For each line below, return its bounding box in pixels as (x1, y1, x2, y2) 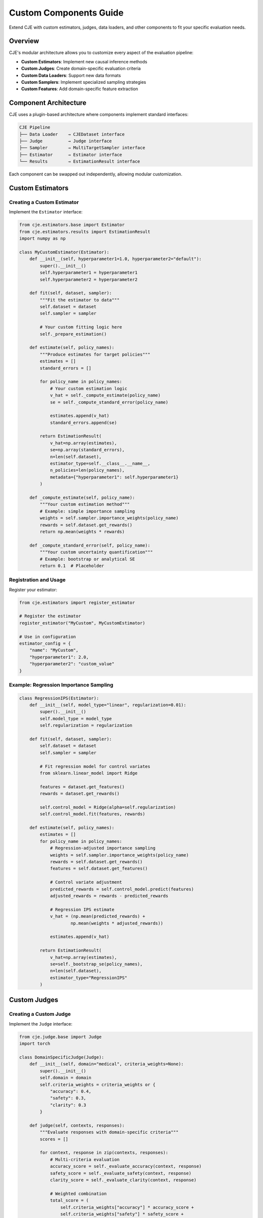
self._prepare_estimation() (39, 331, 107, 337)
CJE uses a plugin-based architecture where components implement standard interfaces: (9, 112, 188, 117)
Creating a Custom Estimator (9, 199, 79, 206)
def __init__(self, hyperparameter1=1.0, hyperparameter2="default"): (29, 256, 202, 262)
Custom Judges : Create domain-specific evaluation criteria (21, 66, 141, 72)
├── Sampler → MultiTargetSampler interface (19, 145, 146, 151)
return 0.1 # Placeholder (39, 563, 104, 569)
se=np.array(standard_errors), (50, 447, 125, 453)
